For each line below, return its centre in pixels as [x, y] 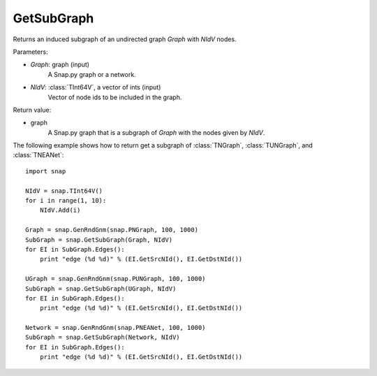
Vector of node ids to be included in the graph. [115, 97]
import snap [46, 171]
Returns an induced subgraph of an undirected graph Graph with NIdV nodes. [125, 39]
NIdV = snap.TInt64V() [64, 191]
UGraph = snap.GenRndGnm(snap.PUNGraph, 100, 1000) [116, 279]
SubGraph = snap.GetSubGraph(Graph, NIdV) [99, 240]
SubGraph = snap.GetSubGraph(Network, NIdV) [103, 338]
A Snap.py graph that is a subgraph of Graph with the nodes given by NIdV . [156, 132]
